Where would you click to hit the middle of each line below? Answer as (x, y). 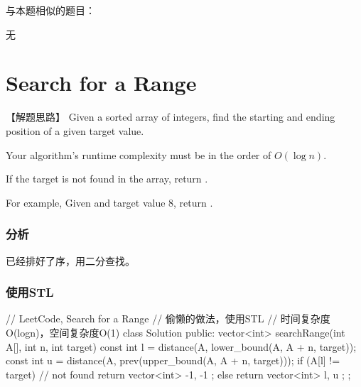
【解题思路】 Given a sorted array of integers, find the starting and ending (171, 117)
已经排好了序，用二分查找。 (70, 260)
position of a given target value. (75, 130)
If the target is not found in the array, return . (107, 179)
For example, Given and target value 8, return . (109, 202)
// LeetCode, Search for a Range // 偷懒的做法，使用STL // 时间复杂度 (168, 318)
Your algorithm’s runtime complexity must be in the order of (139, 154)
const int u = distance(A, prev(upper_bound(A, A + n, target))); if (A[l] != (173, 360)
